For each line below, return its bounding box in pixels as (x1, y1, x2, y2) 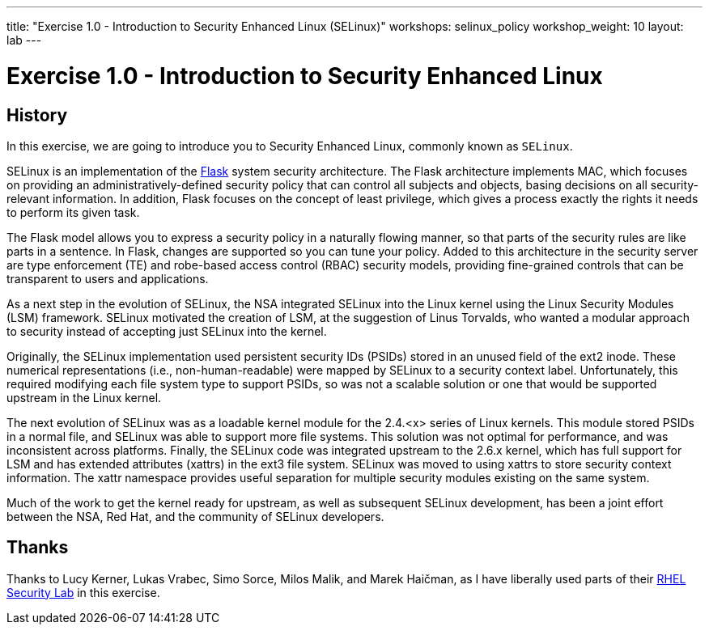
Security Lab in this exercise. (6, 585, 160, 599)
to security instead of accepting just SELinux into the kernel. (6, 324, 327, 338)
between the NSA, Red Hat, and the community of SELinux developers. (6, 509, 384, 523)
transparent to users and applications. (6, 271, 209, 286)
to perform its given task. (6, 205, 140, 219)
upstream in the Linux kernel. (6, 390, 162, 404)
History (6, 104, 68, 125)
